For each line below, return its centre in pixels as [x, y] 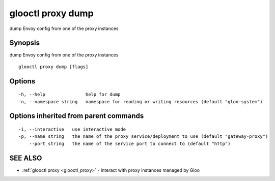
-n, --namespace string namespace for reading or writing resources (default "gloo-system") [141, 101]
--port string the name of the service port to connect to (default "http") [130, 143]
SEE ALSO [26, 158]
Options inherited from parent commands [77, 116]
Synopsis [25, 43]
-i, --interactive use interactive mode [72, 129]
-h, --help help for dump [70, 95]
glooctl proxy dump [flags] [53, 67]
